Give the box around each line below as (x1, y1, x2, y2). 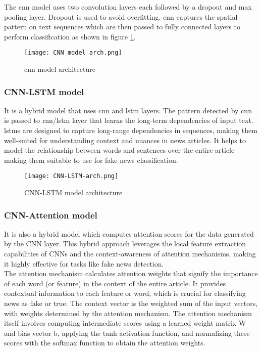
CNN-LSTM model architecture (24, 187, 123, 198)
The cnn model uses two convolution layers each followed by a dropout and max (4, 2, 252, 12)
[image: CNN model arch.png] (24, 49, 122, 57)
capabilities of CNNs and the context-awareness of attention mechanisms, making (4, 248, 256, 259)
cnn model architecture (24, 64, 95, 74)
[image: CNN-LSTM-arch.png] (24, 172, 119, 180)
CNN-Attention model (4, 208, 97, 221)
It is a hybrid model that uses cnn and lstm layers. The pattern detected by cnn (4, 105, 252, 115)
